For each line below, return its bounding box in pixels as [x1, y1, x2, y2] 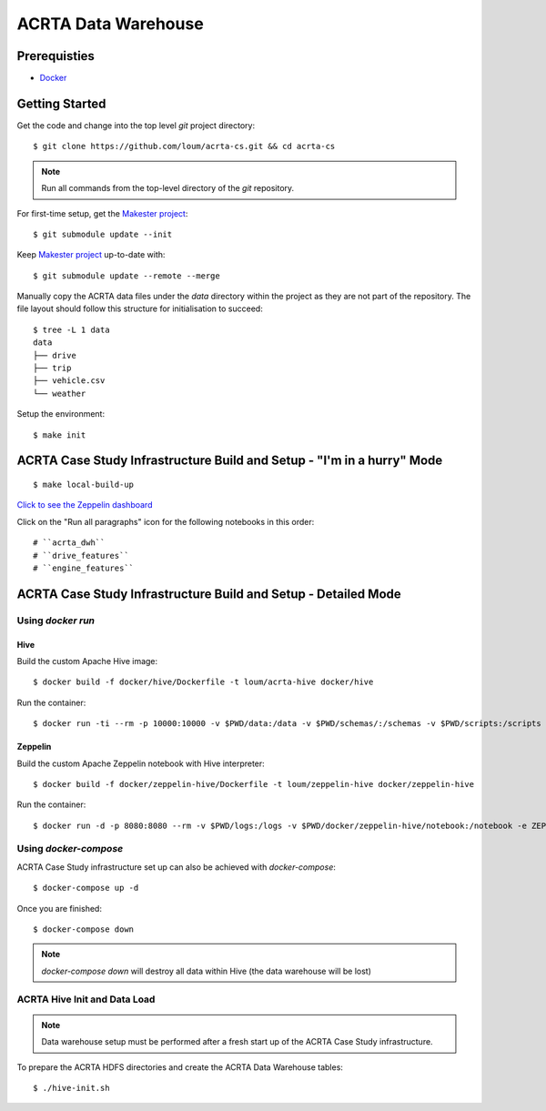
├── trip [33, 363, 72, 373]
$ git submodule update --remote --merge [33, 270, 220, 281]
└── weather [33, 388, 86, 399]
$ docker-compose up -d [33, 883, 139, 894]
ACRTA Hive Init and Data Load [16, 993, 156, 1005]
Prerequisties [16, 48, 96, 64]
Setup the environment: [16, 409, 105, 419]
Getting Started [16, 96, 106, 111]
